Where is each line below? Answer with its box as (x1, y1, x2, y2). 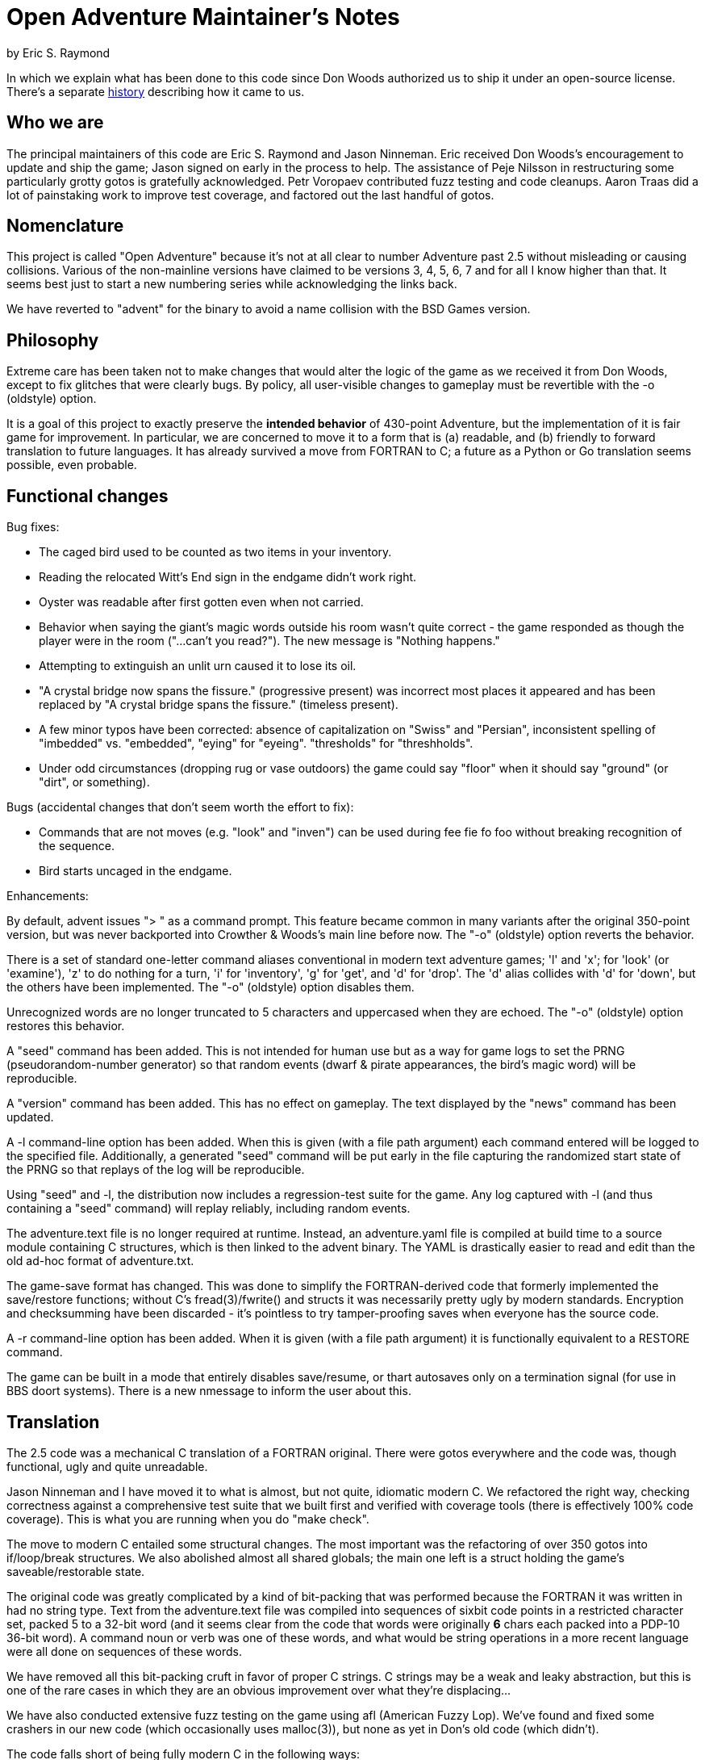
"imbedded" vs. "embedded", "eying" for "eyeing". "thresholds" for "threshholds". (39, 736, 473, 751)
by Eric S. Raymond (6, 45, 111, 60)
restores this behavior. (6, 1019, 125, 1033)
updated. (6, 1110, 54, 1125)
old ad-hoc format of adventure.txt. (6, 1254, 194, 1268)
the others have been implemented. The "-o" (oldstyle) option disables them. (6, 980, 415, 995)
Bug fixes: (6, 520, 60, 534)
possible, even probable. (6, 458, 137, 472)
